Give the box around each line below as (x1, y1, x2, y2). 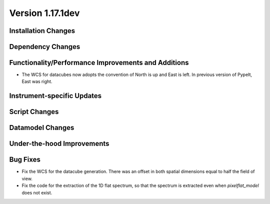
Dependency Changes (9, 42, 80, 51)
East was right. (21, 78, 52, 84)
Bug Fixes (9, 155, 41, 164)
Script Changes (9, 107, 59, 116)
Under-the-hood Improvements (9, 139, 109, 148)
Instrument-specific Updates (9, 91, 102, 100)
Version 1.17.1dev (9, 7, 80, 18)
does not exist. (21, 189, 52, 195)
